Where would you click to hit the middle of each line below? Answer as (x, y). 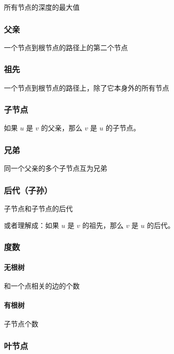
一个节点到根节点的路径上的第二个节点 (66, 47)
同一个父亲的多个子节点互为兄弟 (56, 168)
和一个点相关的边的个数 (42, 285)
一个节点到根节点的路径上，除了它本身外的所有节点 (87, 87)
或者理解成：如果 (31, 225)
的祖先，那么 (103, 225)
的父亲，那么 (62, 128)
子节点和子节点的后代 (38, 209)
